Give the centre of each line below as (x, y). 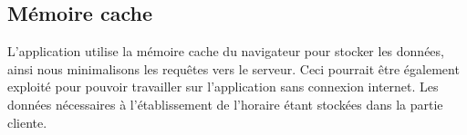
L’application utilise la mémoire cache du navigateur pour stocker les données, (226, 51)
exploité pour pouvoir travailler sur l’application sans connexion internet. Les (223, 87)
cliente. (27, 122)
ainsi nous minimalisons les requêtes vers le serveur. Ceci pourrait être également (233, 68)
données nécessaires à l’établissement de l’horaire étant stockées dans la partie (225, 104)
